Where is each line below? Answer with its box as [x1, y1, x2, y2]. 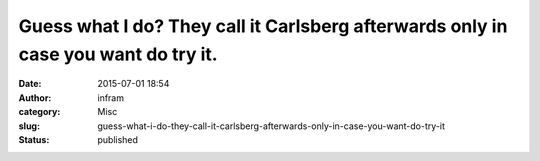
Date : [18, 78, 42, 90]
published [97, 133, 139, 145]
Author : [18, 91, 52, 104]
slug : [18, 120, 40, 132]
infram [97, 91, 125, 104]
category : [18, 106, 61, 118]
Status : [18, 133, 50, 145]
